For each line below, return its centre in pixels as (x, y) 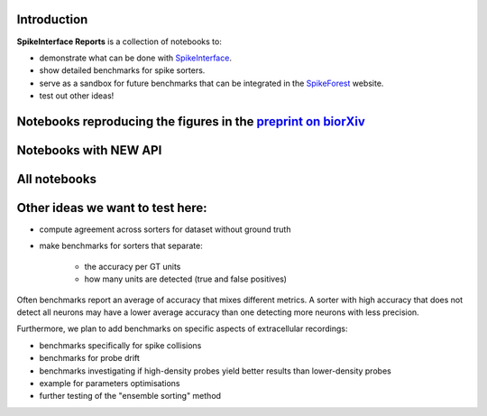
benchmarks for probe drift (89, 358)
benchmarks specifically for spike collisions (120, 345)
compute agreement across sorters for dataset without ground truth (165, 229)
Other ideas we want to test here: (112, 208)
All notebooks (56, 179)
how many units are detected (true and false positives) (186, 279)
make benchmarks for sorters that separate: (121, 246)
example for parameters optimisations (110, 383)
